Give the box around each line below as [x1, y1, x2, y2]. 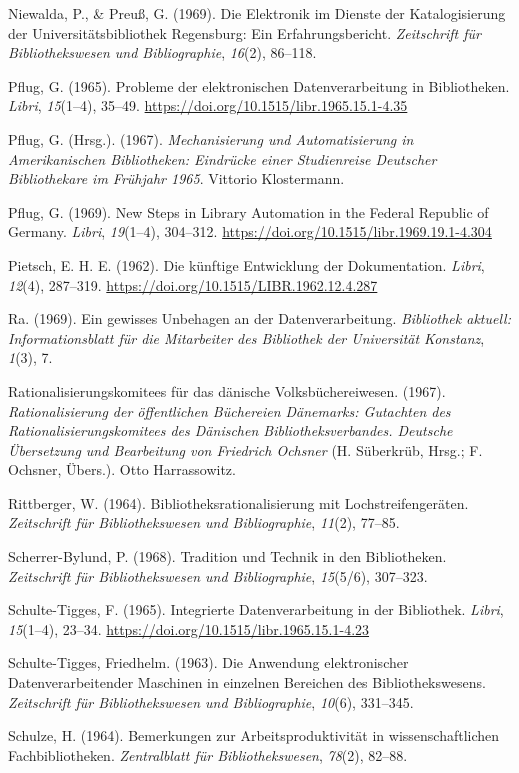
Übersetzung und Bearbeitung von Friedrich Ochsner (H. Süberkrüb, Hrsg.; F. [8, 439, 483, 460]
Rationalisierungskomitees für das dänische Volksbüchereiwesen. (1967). [8, 380, 446, 401]
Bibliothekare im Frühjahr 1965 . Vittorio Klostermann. [8, 168, 345, 189]
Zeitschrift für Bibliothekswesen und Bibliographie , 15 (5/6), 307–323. [8, 565, 428, 586]
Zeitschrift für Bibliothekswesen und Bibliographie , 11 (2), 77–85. [8, 512, 400, 533]
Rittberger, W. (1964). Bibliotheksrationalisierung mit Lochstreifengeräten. [8, 492, 469, 513]
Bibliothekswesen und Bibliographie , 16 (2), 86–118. [8, 42, 317, 63]
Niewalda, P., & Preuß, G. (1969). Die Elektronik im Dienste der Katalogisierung [8, 3, 506, 23]
